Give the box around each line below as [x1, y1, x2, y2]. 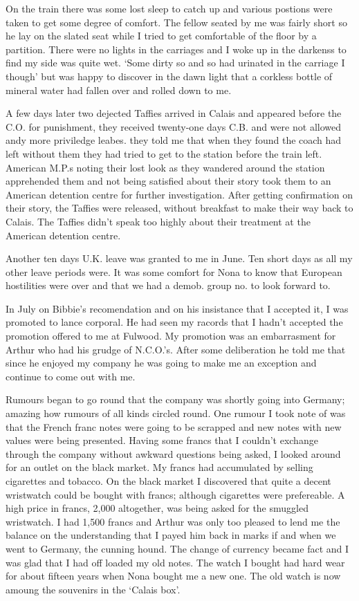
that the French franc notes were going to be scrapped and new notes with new [6, 419, 342, 434]
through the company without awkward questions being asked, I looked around [6, 446, 341, 461]
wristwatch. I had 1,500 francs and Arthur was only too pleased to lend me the [6, 514, 340, 528]
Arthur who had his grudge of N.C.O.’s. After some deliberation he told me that [6, 342, 346, 356]
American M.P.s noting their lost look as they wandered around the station [6, 160, 325, 174]
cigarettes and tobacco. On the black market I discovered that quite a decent [6, 474, 331, 488]
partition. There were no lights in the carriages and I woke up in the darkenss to [6, 41, 347, 56]
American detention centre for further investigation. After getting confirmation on [6, 187, 353, 201]
